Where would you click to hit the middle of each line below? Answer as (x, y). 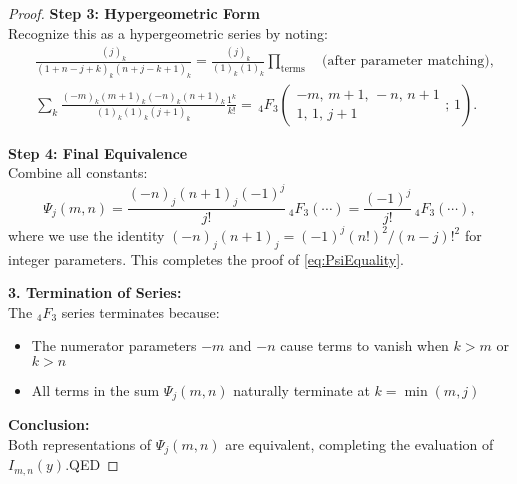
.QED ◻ (92, 464)
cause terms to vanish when (364, 345)
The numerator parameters (114, 345)
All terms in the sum (95, 389)
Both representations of (80, 444)
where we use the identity (86, 234)
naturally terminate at (301, 389)
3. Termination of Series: (95, 292)
